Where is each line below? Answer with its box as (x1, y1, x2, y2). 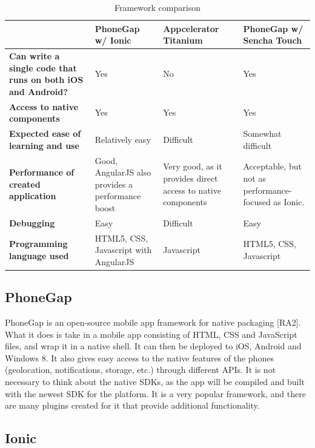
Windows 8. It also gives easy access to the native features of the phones (5, 351, 274, 364)
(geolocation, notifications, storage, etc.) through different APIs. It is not (5, 363, 276, 376)
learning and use (9, 139, 79, 151)
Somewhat (243, 127, 282, 140)
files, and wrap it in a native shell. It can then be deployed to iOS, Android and (5, 340, 302, 352)
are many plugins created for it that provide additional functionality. (5, 399, 260, 412)
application (9, 189, 56, 202)
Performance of (9, 166, 75, 179)
